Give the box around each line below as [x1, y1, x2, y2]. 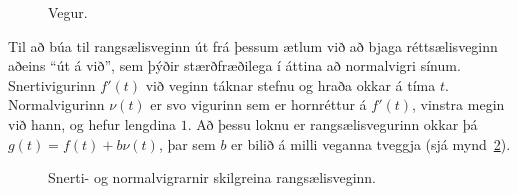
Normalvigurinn [8, 94, 105, 115]
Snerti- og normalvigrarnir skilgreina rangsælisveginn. [48, 167, 377, 188]
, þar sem [158, 133, 216, 154]
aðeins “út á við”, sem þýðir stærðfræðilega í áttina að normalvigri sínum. [8, 55, 461, 76]
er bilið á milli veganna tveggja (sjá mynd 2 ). [231, 133, 511, 154]
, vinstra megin [412, 94, 505, 115]
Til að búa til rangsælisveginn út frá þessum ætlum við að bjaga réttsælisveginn [8, 35, 498, 56]
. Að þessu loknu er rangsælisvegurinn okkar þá [187, 113, 478, 134]
